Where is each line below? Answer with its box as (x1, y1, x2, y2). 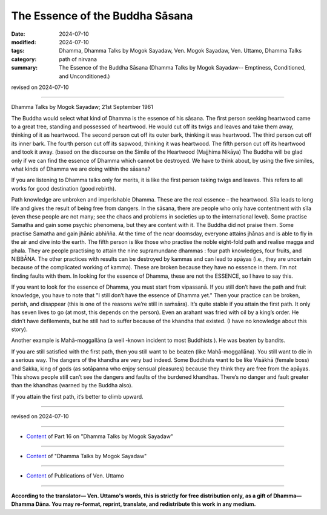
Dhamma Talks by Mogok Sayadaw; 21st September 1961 (11, 103, 154, 111)
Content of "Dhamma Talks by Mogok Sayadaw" (26, 452, 147, 459)
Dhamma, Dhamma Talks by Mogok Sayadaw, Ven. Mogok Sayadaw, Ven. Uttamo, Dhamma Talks (59, 47, 302, 54)
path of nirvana (59, 55, 97, 63)
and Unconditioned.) (59, 73, 110, 80)
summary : (11, 64, 38, 71)
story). (11, 326, 28, 333)
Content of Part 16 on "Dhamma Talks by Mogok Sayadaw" (26, 433, 174, 440)
